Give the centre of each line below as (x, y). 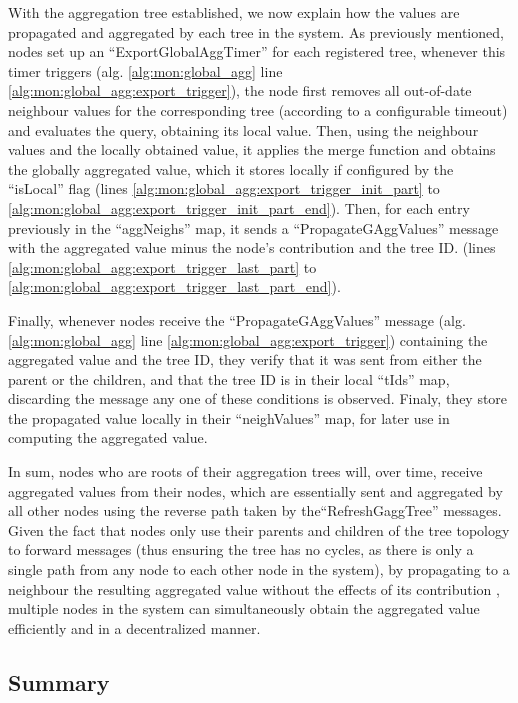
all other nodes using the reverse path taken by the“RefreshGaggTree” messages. (255, 510)
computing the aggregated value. (108, 437)
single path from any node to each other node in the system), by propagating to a (259, 569)
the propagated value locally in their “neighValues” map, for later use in (229, 417)
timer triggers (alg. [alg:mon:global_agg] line (145, 70)
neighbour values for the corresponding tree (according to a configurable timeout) (258, 109)
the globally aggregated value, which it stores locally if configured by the (231, 168)
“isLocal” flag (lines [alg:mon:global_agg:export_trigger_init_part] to (224, 188)
